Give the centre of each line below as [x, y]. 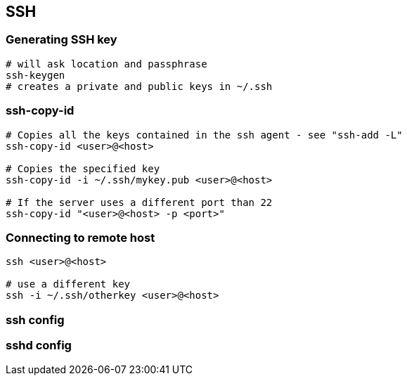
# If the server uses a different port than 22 [139, 202]
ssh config [35, 319]
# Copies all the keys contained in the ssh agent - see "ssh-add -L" [204, 135]
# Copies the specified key [83, 168]
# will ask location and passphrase [106, 64]
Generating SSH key [62, 40]
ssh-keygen [35, 75]
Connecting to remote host [80, 237]
